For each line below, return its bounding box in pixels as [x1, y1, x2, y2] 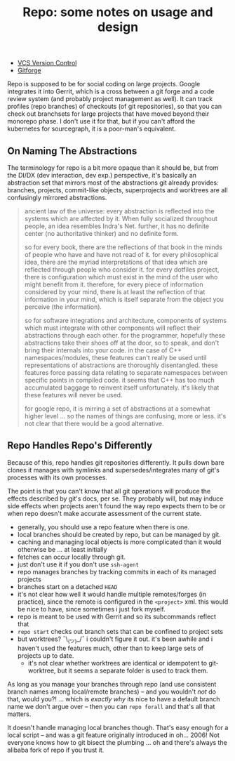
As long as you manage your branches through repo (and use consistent [7, 680, 217, 688]
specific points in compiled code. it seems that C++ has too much [24, 376, 215, 384]
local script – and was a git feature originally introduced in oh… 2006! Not [7, 731, 220, 739]
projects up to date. [17, 651, 74, 660]
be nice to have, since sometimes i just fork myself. [17, 604, 166, 613]
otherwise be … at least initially [17, 545, 107, 553]
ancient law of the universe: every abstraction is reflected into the [24, 207, 215, 215]
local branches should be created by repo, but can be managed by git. [17, 530, 221, 538]
